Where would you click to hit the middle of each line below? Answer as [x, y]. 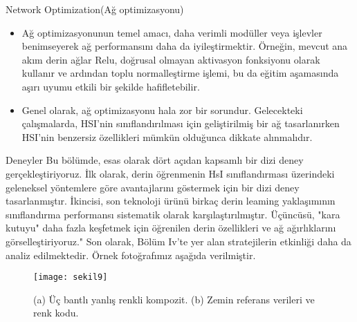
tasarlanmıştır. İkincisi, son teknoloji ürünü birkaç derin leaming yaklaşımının [171, 201]
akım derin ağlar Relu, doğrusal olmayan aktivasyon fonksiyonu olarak [171, 59]
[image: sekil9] [71, 277]
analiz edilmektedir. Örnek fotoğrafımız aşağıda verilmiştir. [131, 255]
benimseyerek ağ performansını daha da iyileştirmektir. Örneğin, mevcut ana [185, 46]
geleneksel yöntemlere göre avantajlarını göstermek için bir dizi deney [153, 187]
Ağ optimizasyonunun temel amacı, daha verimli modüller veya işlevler [172, 32]
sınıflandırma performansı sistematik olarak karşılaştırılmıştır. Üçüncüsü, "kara [173, 214]
